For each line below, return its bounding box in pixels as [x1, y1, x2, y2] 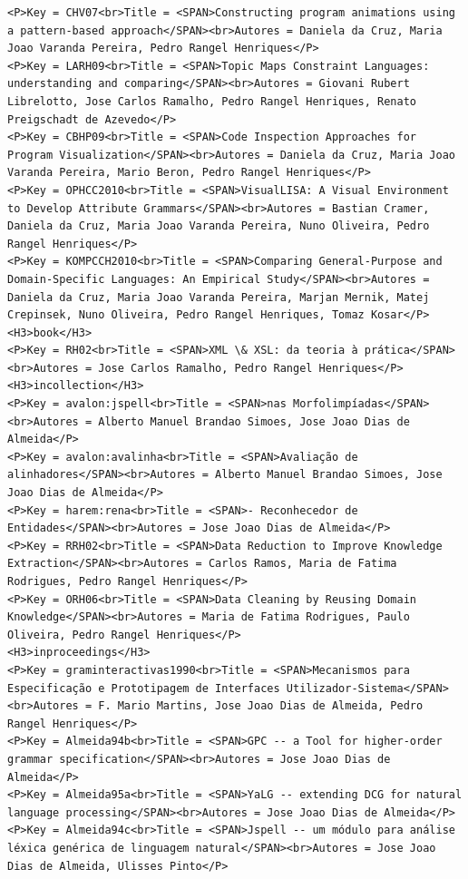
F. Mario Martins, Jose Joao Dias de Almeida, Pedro [98, 699, 424, 713]
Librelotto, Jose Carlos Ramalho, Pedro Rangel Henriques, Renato [7, 94, 417, 108]
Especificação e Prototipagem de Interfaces [7, 681, 280, 695]
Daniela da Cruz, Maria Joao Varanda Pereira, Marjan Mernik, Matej [7, 290, 430, 304]
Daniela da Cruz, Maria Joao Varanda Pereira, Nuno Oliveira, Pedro [7, 220, 430, 233]
